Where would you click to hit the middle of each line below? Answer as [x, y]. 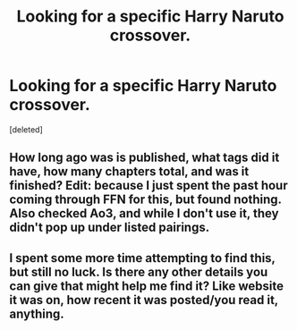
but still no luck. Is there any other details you [139, 271]
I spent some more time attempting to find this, [142, 258]
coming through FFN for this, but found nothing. [145, 200]
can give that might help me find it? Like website [147, 286]
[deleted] [26, 129]
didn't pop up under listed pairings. [110, 228]
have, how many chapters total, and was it [129, 172]
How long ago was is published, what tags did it [144, 158]
